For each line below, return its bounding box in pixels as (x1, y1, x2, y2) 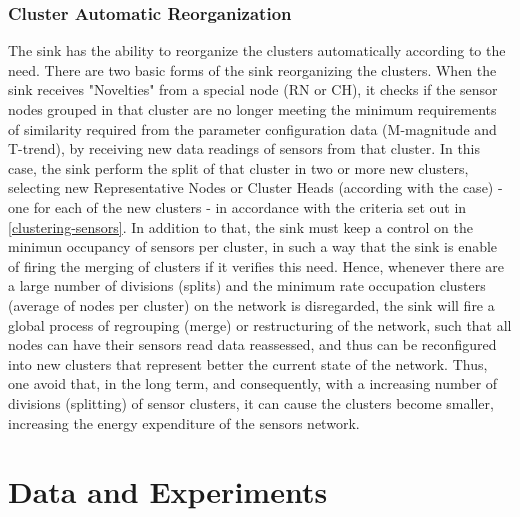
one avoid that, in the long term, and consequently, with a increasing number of (8, 373, 498, 394)
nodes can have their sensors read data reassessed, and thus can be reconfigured (8, 334, 497, 355)
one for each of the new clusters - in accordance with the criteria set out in (8, 196, 467, 217)
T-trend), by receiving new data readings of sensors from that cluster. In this (8, 138, 481, 159)
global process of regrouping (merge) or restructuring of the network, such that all (8, 314, 512, 335)
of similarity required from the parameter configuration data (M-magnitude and (8, 118, 497, 139)
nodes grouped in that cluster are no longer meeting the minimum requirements (8, 99, 497, 119)
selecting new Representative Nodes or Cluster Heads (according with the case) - (8, 177, 503, 198)
